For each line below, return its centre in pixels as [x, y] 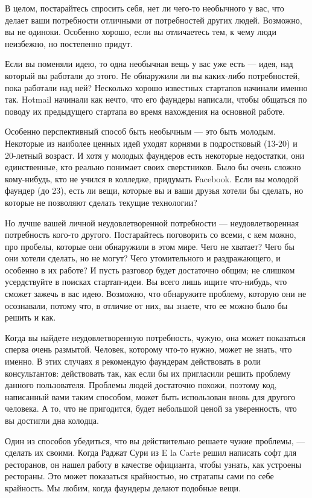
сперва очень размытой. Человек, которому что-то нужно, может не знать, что [148, 349]
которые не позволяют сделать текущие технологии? [101, 202]
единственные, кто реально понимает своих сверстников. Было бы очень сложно [153, 167]
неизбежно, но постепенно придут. [69, 43]
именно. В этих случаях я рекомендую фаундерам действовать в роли [133, 361]
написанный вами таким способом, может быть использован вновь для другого [150, 396]
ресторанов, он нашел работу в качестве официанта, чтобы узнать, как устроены [153, 464]
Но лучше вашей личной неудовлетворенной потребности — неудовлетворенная [152, 222]
